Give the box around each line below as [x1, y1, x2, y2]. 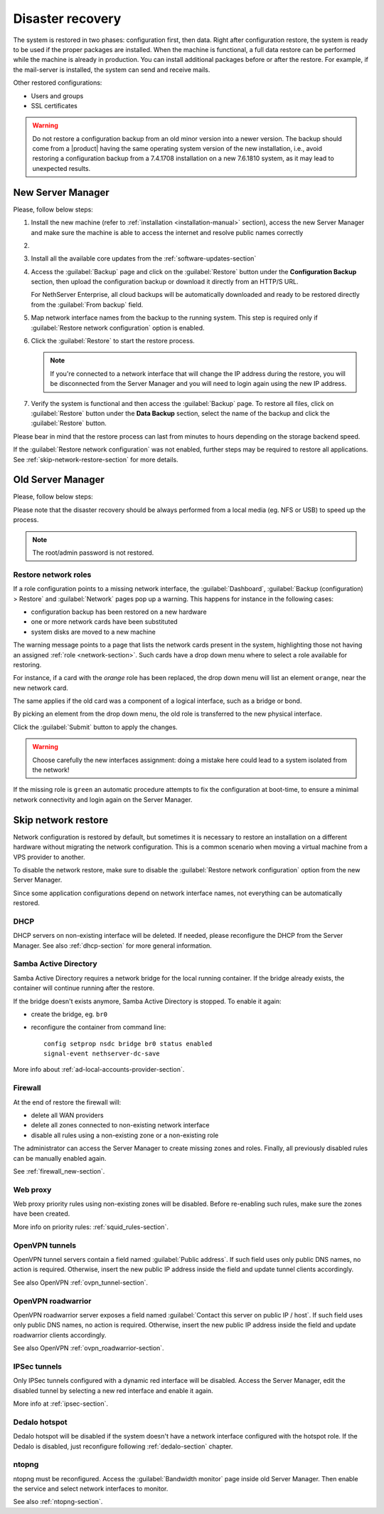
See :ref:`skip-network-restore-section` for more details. [13, 455, 178, 464]
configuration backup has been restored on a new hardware [31, 607, 207, 616]
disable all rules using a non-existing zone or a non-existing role [31, 1131, 219, 1139]
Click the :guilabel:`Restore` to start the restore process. [31, 337, 195, 345]
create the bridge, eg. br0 [31, 1010, 108, 1018]
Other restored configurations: [13, 78, 102, 87]
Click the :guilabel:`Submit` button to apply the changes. [13, 723, 178, 731]
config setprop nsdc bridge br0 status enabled [43, 1040, 213, 1048]
